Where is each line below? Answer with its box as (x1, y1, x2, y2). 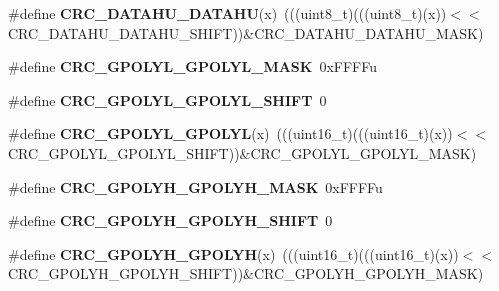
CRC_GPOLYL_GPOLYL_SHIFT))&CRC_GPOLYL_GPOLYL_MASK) (8, 142, 477, 163)
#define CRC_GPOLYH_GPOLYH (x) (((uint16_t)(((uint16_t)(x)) (8, 243, 459, 264)
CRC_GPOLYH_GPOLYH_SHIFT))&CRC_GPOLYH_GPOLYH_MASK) (8, 263, 484, 284)
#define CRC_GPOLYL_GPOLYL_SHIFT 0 (8, 89, 327, 110)
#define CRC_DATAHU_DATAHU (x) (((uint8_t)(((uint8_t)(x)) (8, 3, 447, 23)
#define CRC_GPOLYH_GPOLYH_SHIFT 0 (8, 210, 333, 231)
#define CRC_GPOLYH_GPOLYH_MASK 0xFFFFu (8, 176, 383, 197)
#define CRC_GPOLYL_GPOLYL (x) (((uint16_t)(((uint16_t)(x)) (8, 123, 453, 144)
